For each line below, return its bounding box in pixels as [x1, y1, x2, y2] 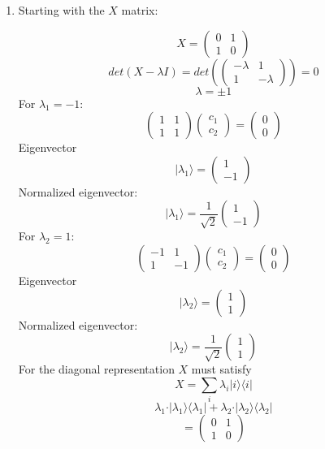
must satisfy [191, 360, 252, 378]
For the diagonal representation [18, 360, 175, 378]
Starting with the [18, 2, 105, 18]
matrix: [121, 2, 158, 18]
